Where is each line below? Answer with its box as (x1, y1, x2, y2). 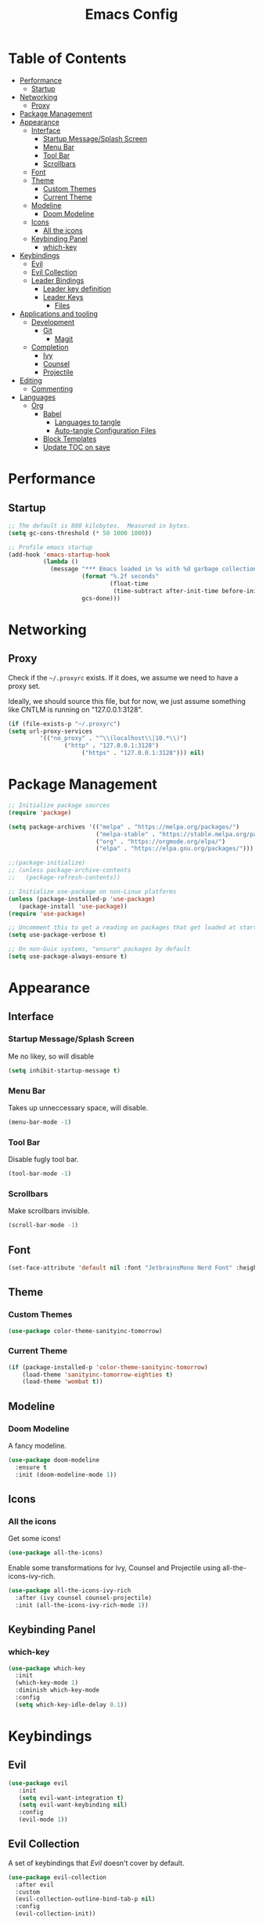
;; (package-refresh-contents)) (8, 873, 121, 881)
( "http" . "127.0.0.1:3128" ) (63, 742, 159, 750)
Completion (31, 342, 69, 352)
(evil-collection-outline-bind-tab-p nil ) (15, 1895, 156, 1904)
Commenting (31, 384, 74, 393)
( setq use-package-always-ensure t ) (8, 953, 128, 960)
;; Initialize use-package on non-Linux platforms (8, 887, 177, 895)
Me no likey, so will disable (8, 1051, 95, 1061)
